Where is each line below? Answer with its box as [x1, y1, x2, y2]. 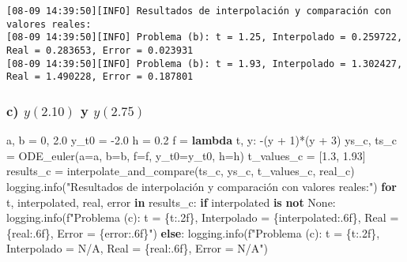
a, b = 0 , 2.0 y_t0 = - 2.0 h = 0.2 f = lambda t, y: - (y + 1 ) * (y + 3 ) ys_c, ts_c [6, 132, 397, 148]
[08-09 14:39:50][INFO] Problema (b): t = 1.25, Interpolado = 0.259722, [6, 32, 403, 43]
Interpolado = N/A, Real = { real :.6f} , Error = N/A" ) [6, 240, 269, 256]
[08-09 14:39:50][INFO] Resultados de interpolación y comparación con [6, 6, 391, 17]
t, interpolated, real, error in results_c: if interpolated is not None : [6, 193, 336, 210]
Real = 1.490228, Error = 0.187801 [6, 71, 194, 83]
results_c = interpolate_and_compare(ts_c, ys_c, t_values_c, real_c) [6, 163, 355, 179]
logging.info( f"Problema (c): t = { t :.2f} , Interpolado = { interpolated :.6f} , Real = [6, 209, 399, 226]
